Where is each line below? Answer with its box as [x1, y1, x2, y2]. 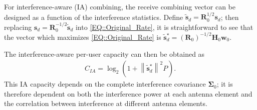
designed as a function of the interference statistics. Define [4, 11, 183, 22]
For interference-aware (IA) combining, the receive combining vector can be [4, 1, 235, 11]
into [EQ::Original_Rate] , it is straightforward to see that [75, 21, 253, 32]
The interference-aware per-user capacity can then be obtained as [4, 48, 205, 59]
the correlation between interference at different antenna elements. [4, 98, 207, 109]
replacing [4, 21, 32, 32]
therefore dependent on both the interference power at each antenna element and [4, 88, 252, 99]
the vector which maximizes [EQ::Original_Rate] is [4, 31, 161, 42]
